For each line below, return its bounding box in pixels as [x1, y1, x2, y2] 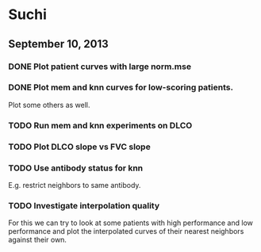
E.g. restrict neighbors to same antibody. [8, 180, 141, 189]
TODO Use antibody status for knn [8, 162, 144, 174]
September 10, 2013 [8, 37, 109, 51]
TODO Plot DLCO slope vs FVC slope [8, 141, 151, 152]
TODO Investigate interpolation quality [8, 200, 160, 211]
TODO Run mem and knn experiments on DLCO [8, 120, 193, 131]
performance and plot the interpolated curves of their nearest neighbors [8, 227, 244, 236]
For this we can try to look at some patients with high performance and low [8, 218, 254, 227]
